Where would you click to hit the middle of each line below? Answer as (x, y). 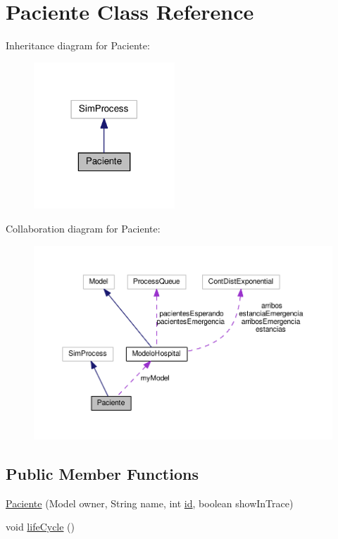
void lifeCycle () (40, 527)
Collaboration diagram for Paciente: (83, 228)
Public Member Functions (102, 473)
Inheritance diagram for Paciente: (78, 45)
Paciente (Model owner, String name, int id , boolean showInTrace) (150, 503)
